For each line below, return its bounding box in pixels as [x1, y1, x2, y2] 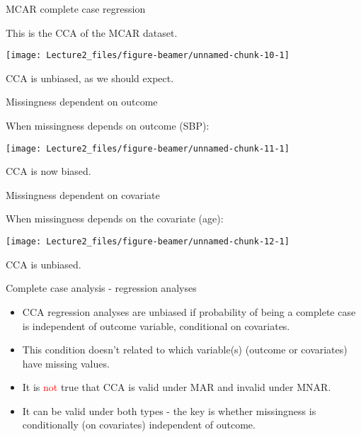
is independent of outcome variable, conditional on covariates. [22, 318, 290, 333]
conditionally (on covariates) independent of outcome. [22, 417, 256, 432]
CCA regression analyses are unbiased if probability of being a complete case [22, 304, 356, 319]
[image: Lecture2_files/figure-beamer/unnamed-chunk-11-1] [6, 143, 290, 154]
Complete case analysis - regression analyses [6, 280, 197, 295]
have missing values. [22, 356, 110, 370]
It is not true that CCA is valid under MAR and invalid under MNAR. [22, 380, 331, 395]
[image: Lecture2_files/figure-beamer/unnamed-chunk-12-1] [6, 237, 290, 247]
